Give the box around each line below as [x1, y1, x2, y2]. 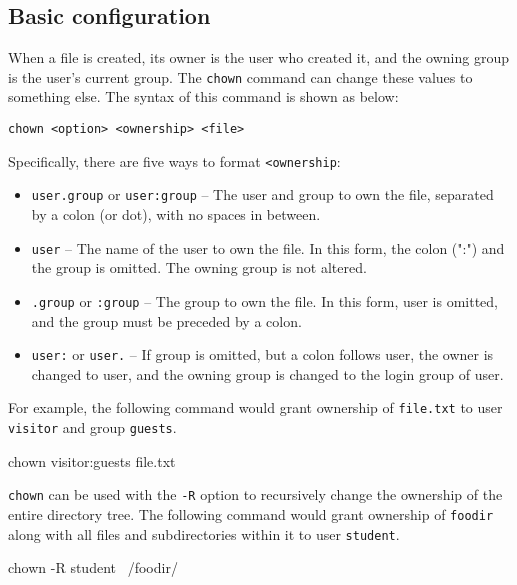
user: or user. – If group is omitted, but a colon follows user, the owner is [31, 344, 494, 365]
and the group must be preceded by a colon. [31, 310, 302, 331]
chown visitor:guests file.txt [8, 450, 176, 471]
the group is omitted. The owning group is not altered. [31, 257, 367, 278]
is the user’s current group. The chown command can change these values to [8, 66, 473, 87]
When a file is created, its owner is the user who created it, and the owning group [8, 47, 509, 68]
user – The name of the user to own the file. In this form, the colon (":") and [31, 237, 505, 258]
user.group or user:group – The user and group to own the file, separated [31, 184, 494, 205]
